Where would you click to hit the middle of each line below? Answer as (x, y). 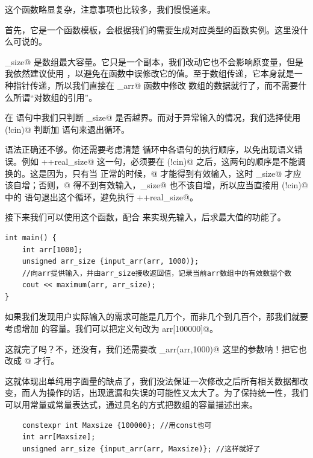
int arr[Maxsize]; (59, 437)
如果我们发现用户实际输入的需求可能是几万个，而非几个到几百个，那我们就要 (156, 316)
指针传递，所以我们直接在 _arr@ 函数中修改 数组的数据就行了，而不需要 (156, 85)
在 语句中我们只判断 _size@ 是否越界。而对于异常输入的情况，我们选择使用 (153, 117)
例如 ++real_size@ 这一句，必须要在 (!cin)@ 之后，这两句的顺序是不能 (159, 161)
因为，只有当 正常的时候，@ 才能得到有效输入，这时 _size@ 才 (170, 173)
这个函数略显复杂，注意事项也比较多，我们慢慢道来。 (110, 9)
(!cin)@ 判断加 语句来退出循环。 (67, 129)
